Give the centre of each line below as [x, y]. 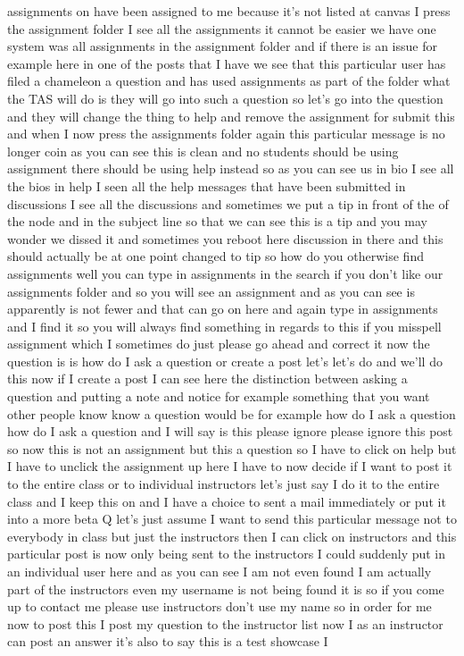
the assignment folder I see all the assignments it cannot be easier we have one [222, 28]
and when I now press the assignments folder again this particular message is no [226, 134]
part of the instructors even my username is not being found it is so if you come [226, 589]
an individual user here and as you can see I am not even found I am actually [220, 571]
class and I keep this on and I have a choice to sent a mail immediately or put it [227, 501]
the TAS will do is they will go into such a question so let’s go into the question [225, 98]
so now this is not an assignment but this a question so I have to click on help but [232, 448]
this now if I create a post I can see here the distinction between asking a [207, 378]
